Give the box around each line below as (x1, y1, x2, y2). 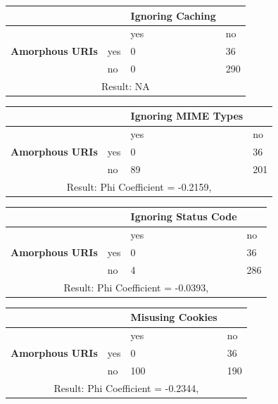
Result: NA (101, 78, 150, 93)
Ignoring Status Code (130, 209, 237, 224)
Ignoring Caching (130, 8, 216, 23)
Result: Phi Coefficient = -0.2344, (53, 380, 199, 395)
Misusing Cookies (130, 310, 217, 324)
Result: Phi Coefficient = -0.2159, (66, 179, 212, 194)
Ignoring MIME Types (130, 108, 244, 123)
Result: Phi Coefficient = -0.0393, (63, 279, 209, 294)
